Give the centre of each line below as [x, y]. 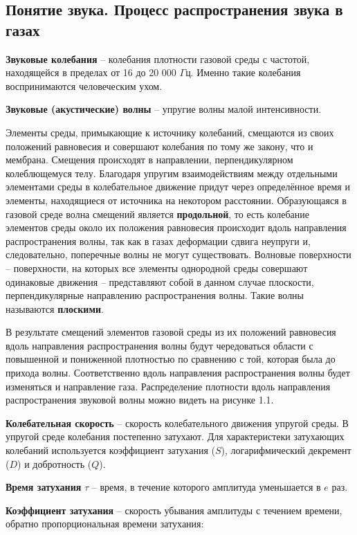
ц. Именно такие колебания [243, 72]
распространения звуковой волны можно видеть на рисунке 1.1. [140, 400]
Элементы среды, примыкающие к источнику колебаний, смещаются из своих [170, 132]
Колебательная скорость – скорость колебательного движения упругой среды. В [177, 423]
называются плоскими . [55, 308]
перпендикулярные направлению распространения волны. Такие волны [155, 295]
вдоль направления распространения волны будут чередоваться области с [159, 345]
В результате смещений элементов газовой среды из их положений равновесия [171, 332]
